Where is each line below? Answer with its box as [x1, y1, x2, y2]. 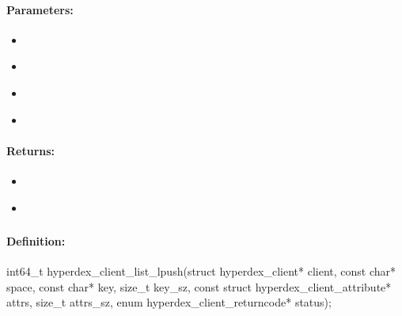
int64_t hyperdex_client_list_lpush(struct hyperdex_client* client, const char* [6, 263, 396, 280]
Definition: [6, 233, 66, 249]
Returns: [6, 142, 55, 158]
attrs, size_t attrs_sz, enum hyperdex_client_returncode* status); [6, 294, 332, 310]
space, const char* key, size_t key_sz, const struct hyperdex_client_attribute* [6, 278, 392, 295]
